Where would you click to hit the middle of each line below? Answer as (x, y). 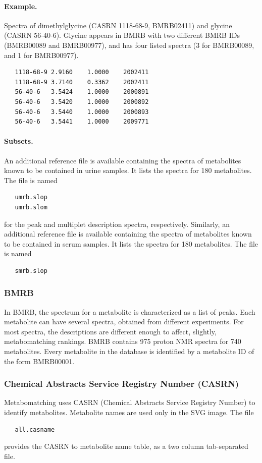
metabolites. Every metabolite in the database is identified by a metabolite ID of (129, 351)
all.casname (35, 429)
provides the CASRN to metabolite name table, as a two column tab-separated (126, 446)
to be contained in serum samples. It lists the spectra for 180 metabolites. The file (131, 243)
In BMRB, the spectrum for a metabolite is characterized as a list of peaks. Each (130, 311)
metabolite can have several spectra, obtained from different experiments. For (124, 322)
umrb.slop (31, 197)
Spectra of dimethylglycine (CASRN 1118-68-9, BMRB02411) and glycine (118, 25)
